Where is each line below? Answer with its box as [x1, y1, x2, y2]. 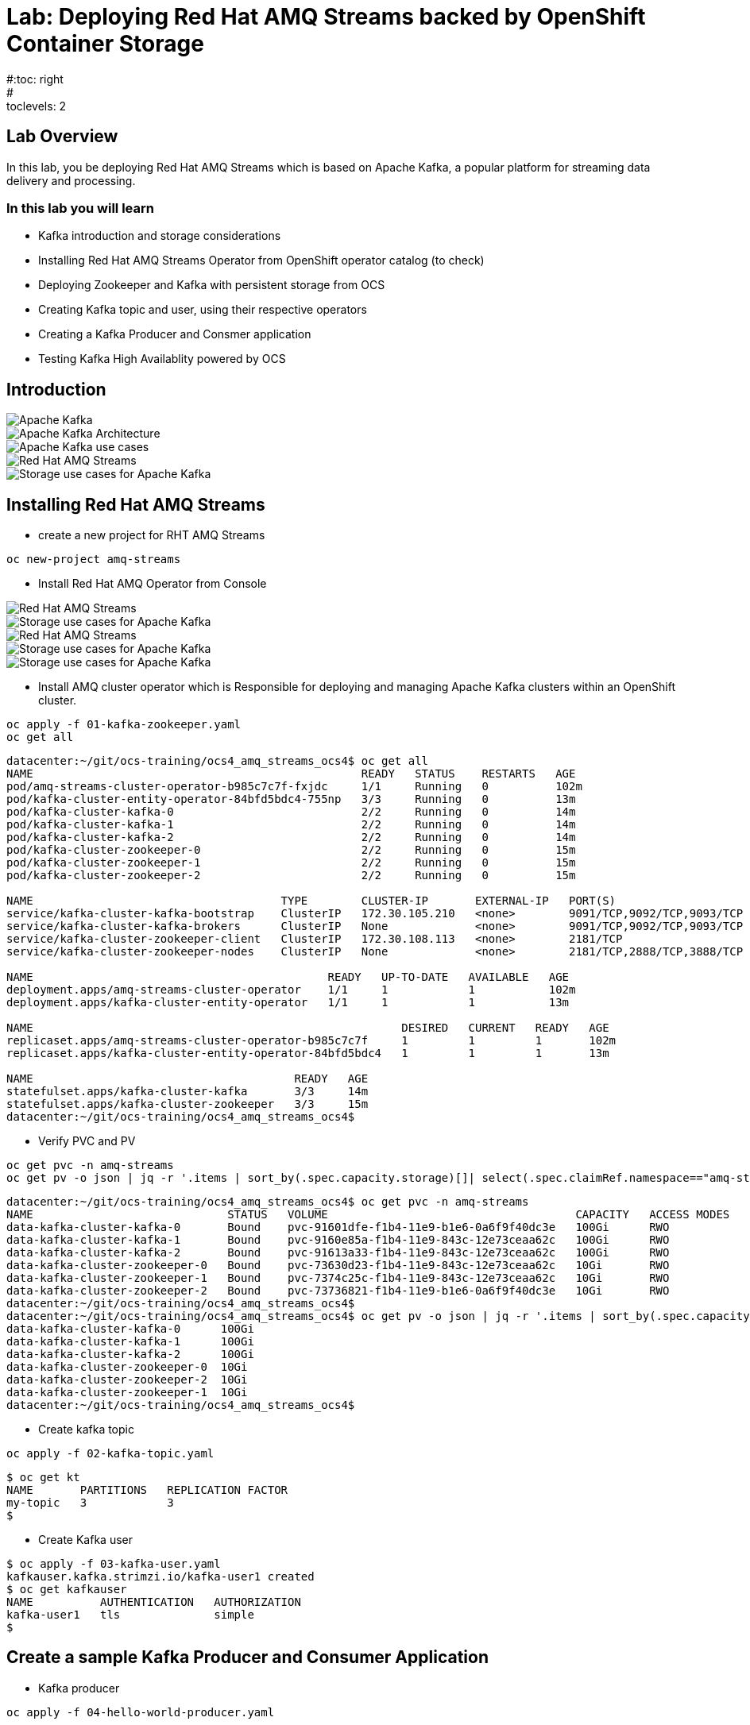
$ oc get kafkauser [6, 1583, 127, 1596]
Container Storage [6, 30, 204, 57]
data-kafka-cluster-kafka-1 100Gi [6, 1335, 254, 1349]
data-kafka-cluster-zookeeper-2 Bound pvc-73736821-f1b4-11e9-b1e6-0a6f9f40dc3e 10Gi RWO [6, 1284, 670, 1298]
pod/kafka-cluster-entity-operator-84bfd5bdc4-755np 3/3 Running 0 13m [6, 793, 576, 806]
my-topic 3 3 [6, 1496, 174, 1510]
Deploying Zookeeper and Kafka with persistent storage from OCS [38, 278, 385, 292]
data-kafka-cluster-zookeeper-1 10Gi [6, 1386, 248, 1399]
